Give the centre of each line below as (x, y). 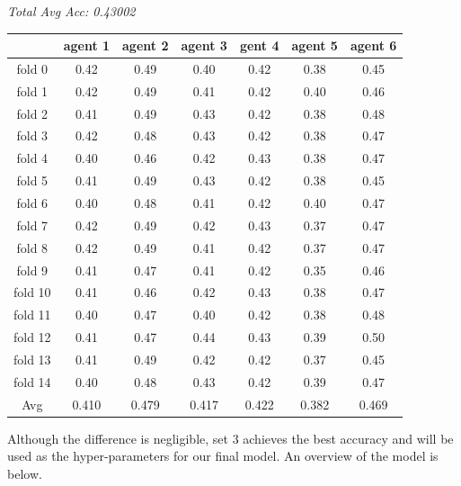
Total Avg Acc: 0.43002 (71, 11)
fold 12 (32, 337)
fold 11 (32, 315)
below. (25, 473)
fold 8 (32, 247)
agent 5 (315, 45)
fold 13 (32, 359)
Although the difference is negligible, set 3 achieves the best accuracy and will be (230, 438)
